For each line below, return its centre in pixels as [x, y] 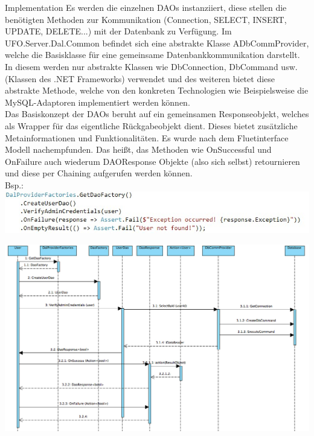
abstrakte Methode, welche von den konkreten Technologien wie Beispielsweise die [157, 90]
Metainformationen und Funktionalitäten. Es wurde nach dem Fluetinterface [147, 137]
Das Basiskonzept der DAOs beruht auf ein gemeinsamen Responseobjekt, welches [157, 114]
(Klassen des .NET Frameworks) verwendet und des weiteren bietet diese [140, 78]
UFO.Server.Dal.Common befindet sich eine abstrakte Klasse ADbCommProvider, [157, 43]
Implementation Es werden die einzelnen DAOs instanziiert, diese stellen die [146, 7]
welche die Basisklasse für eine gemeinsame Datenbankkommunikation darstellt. [152, 55]
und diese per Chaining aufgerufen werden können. [99, 173]
